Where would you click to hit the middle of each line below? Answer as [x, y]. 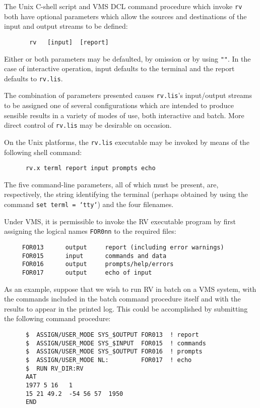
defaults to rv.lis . [34, 78]
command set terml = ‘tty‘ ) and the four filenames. [89, 204]
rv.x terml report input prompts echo [90, 168]
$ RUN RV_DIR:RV [54, 368]
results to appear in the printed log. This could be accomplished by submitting [126, 308]
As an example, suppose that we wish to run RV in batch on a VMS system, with [130, 289]
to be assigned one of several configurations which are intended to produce [119, 105]
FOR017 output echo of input [87, 272]
